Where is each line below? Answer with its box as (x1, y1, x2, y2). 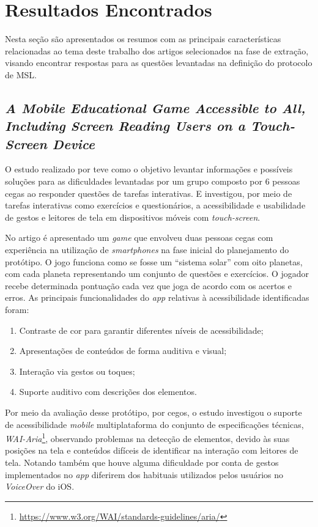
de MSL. (5, 68, 37, 81)
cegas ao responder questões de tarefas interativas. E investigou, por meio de (5, 186, 292, 199)
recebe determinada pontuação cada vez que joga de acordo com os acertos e (5, 279, 292, 292)
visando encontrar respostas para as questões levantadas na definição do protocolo (5, 56, 312, 69)
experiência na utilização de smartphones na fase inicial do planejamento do (5, 243, 289, 256)
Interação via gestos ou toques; (19, 364, 135, 377)
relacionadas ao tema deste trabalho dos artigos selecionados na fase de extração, (5, 44, 309, 57)
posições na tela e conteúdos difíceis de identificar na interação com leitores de (5, 444, 298, 457)
